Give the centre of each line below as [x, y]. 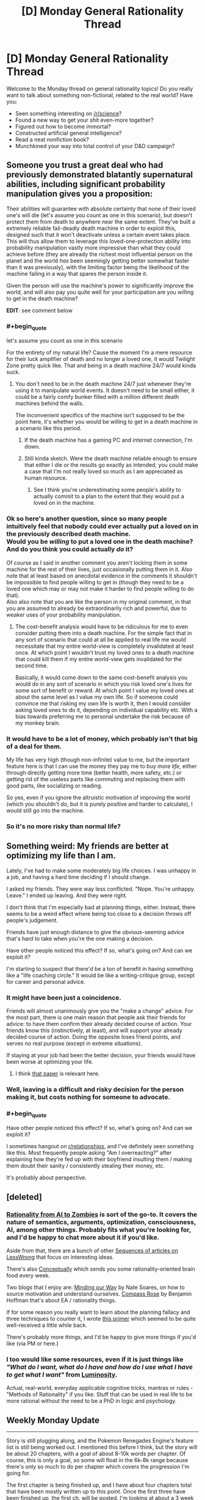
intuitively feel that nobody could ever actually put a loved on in [102, 526]
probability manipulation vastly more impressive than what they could [94, 247]
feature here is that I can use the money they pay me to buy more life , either [102, 766]
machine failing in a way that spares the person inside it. [77, 273]
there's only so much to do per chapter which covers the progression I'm [98, 1467]
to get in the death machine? [42, 299]
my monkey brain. [38, 722]
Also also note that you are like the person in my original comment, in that [99, 601]
